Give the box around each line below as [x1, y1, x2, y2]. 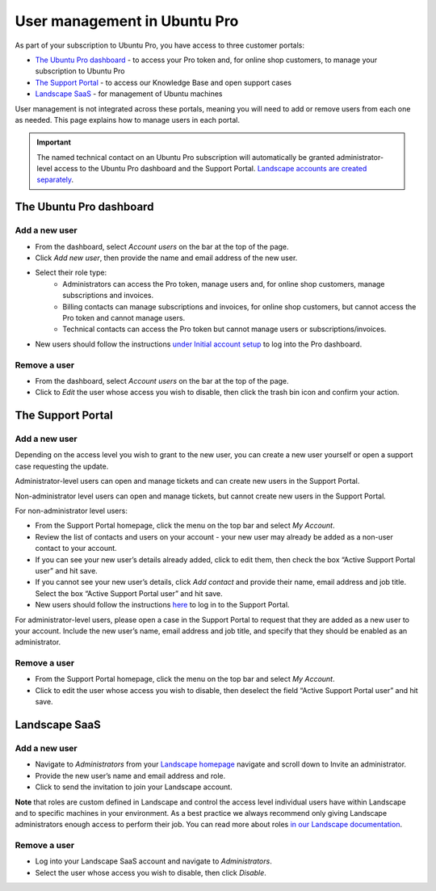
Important [36, 137, 72, 147]
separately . [36, 174, 74, 185]
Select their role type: [35, 267, 107, 278]
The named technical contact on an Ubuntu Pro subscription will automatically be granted [36, 152, 335, 162]
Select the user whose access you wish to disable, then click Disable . [35, 868, 266, 877]
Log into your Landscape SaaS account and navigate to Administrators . [35, 856, 272, 866]
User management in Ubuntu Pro [15, 12, 239, 30]
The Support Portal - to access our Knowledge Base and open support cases [35, 78, 292, 87]
